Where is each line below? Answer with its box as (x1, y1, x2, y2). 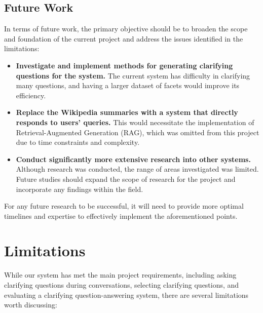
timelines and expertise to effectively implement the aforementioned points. (4, 210, 238, 221)
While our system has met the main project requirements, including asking (4, 269, 237, 280)
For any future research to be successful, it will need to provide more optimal (4, 201, 244, 211)
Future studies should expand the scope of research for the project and (16, 173, 236, 184)
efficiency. (16, 90, 46, 100)
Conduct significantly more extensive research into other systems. (16, 153, 251, 164)
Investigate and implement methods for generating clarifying (16, 60, 233, 70)
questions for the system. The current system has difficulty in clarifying (16, 70, 250, 81)
